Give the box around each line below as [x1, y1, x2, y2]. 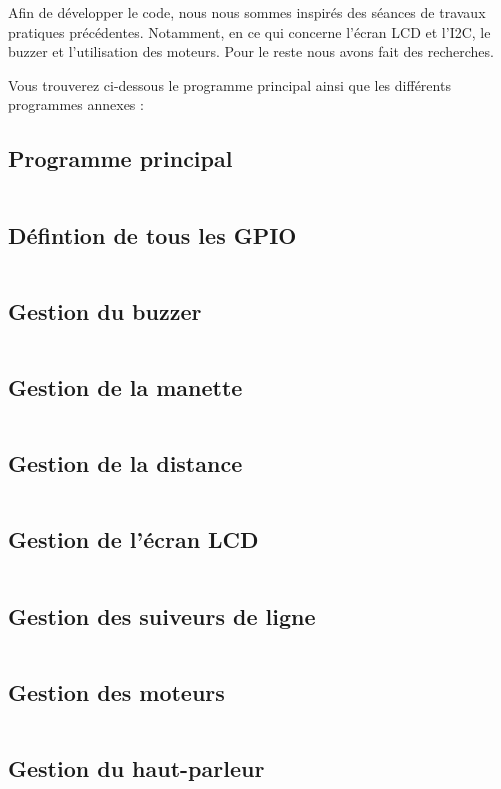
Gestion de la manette [8, 371, 243, 402]
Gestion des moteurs [8, 676, 225, 707]
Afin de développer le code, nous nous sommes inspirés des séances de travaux [8, 2, 486, 22]
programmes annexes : [8, 94, 144, 115]
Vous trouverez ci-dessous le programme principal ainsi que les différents [8, 74, 451, 95]
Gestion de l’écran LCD [8, 524, 259, 555]
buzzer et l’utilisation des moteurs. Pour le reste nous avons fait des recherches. [8, 41, 494, 62]
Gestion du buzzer [8, 295, 202, 326]
